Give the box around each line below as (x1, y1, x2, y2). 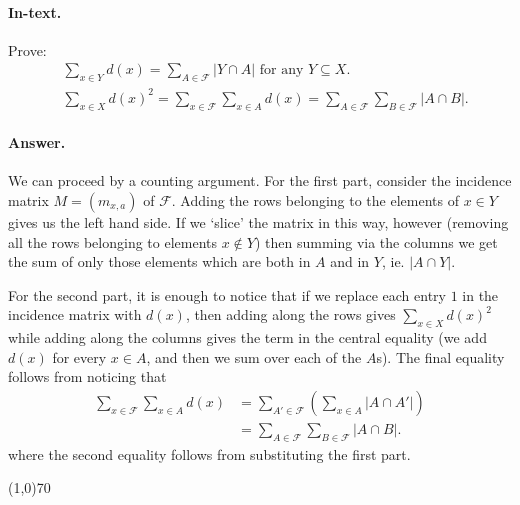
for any (259, 63, 304, 78)
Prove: (8, 39, 47, 60)
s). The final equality (376, 346, 505, 367)
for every (52, 346, 107, 367)
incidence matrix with (8, 304, 142, 325)
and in (330, 251, 370, 272)
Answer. (8, 132, 66, 153)
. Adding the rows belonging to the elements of (171, 189, 459, 210)
